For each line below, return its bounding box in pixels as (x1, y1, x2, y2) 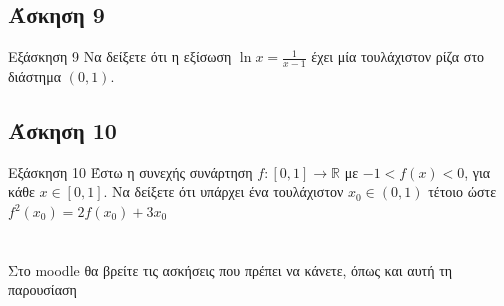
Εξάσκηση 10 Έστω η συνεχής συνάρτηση (8, 161, 253, 182)
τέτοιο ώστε (428, 181, 497, 202)
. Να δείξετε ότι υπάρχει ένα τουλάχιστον (103, 181, 344, 202)
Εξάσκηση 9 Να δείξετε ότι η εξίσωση (8, 46, 232, 67)
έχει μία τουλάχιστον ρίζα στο (311, 46, 485, 67)
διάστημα (8, 66, 62, 87)
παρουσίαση (8, 279, 77, 300)
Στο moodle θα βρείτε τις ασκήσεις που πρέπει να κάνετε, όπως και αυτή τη (8, 259, 453, 280)
